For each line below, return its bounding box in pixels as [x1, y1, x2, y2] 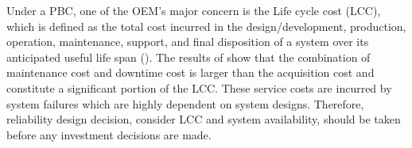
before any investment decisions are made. [6, 126, 212, 142]
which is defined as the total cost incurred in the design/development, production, [6, 17, 406, 34]
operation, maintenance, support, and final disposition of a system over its [6, 33, 369, 50]
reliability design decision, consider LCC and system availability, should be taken [6, 111, 401, 127]
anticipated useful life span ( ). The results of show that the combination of [6, 48, 371, 65]
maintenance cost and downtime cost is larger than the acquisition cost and [6, 64, 375, 81]
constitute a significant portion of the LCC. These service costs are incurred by [6, 79, 392, 96]
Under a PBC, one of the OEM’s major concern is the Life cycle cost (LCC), [6, 2, 381, 18]
